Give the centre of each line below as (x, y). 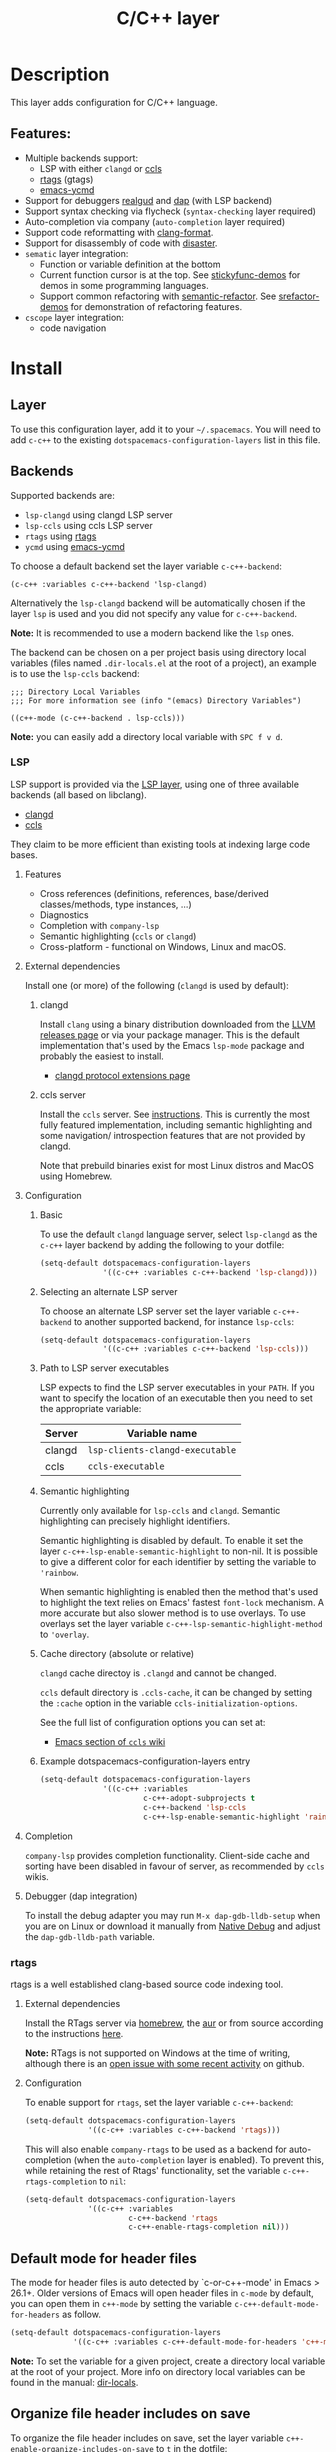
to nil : (113, 2181)
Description (60, 74)
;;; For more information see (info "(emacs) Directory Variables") (156, 700)
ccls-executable (126, 1466)
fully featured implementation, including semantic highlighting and (176, 1124)
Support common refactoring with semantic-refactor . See (158, 296)
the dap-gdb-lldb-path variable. (89, 1936)
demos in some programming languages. (124, 285)
